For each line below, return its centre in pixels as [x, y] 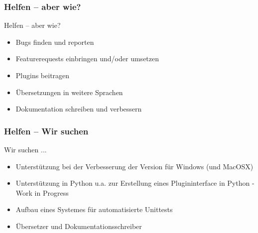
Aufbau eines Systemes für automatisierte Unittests [94, 209]
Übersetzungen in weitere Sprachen [69, 92]
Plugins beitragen [43, 75]
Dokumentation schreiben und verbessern [79, 109]
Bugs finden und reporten [55, 42]
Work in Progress [42, 192]
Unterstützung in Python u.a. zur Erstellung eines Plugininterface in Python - [135, 183]
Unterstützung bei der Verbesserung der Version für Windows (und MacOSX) [134, 166]
